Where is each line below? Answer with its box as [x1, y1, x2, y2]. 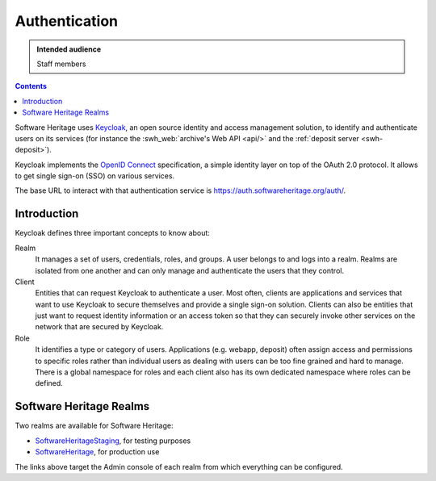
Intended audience [36, 44, 102, 54]
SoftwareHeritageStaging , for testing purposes [35, 436, 191, 445]
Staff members [36, 59, 86, 69]
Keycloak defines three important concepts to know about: [15, 228, 210, 238]
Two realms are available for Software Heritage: [15, 420, 174, 431]
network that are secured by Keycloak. [35, 322, 164, 332]
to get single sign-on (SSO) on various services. [15, 171, 175, 181]
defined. [35, 379, 64, 388]
